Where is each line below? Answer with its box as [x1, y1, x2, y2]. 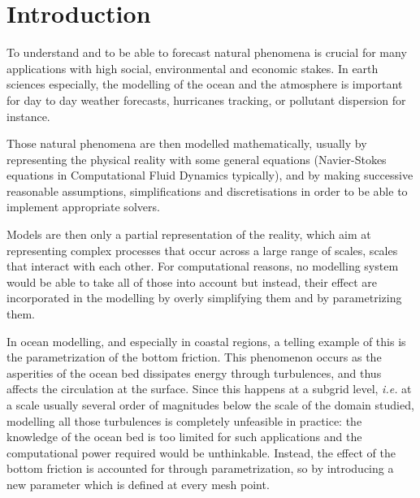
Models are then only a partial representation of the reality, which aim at [6, 226, 371, 243]
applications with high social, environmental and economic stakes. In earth [6, 59, 379, 76]
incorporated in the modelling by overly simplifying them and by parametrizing [6, 289, 402, 306]
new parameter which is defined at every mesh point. [6, 475, 270, 492]
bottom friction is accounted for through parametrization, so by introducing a [6, 460, 394, 477]
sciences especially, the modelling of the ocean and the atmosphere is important [6, 76, 403, 93]
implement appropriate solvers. [6, 198, 160, 215]
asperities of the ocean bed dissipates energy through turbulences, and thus [6, 364, 382, 381]
